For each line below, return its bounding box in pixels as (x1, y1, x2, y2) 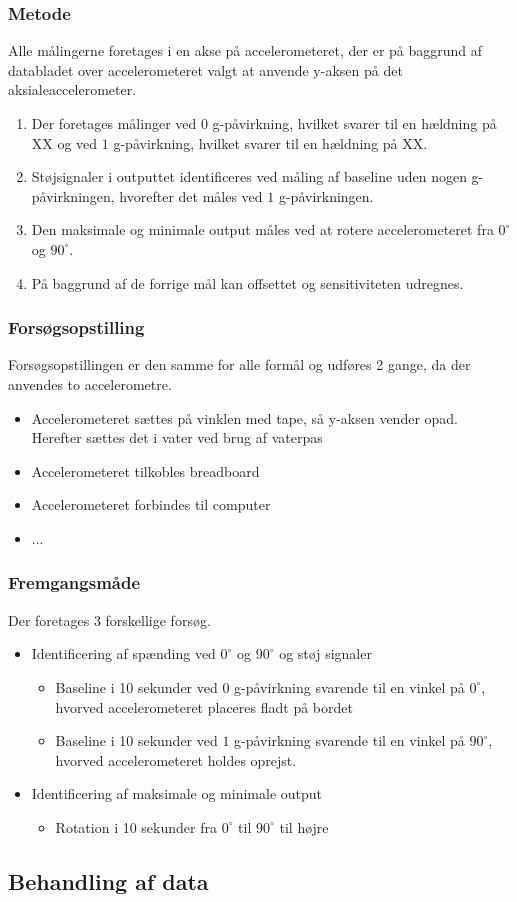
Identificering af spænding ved (31, 643, 216, 664)
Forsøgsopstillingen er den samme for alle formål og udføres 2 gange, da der (8, 354, 471, 375)
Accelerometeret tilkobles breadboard (31, 460, 260, 481)
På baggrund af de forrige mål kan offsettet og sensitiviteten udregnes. (31, 272, 464, 293)
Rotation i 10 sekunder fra (55, 816, 217, 837)
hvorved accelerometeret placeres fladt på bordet (55, 696, 353, 717)
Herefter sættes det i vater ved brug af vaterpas (31, 427, 323, 448)
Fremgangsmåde (8, 570, 141, 595)
